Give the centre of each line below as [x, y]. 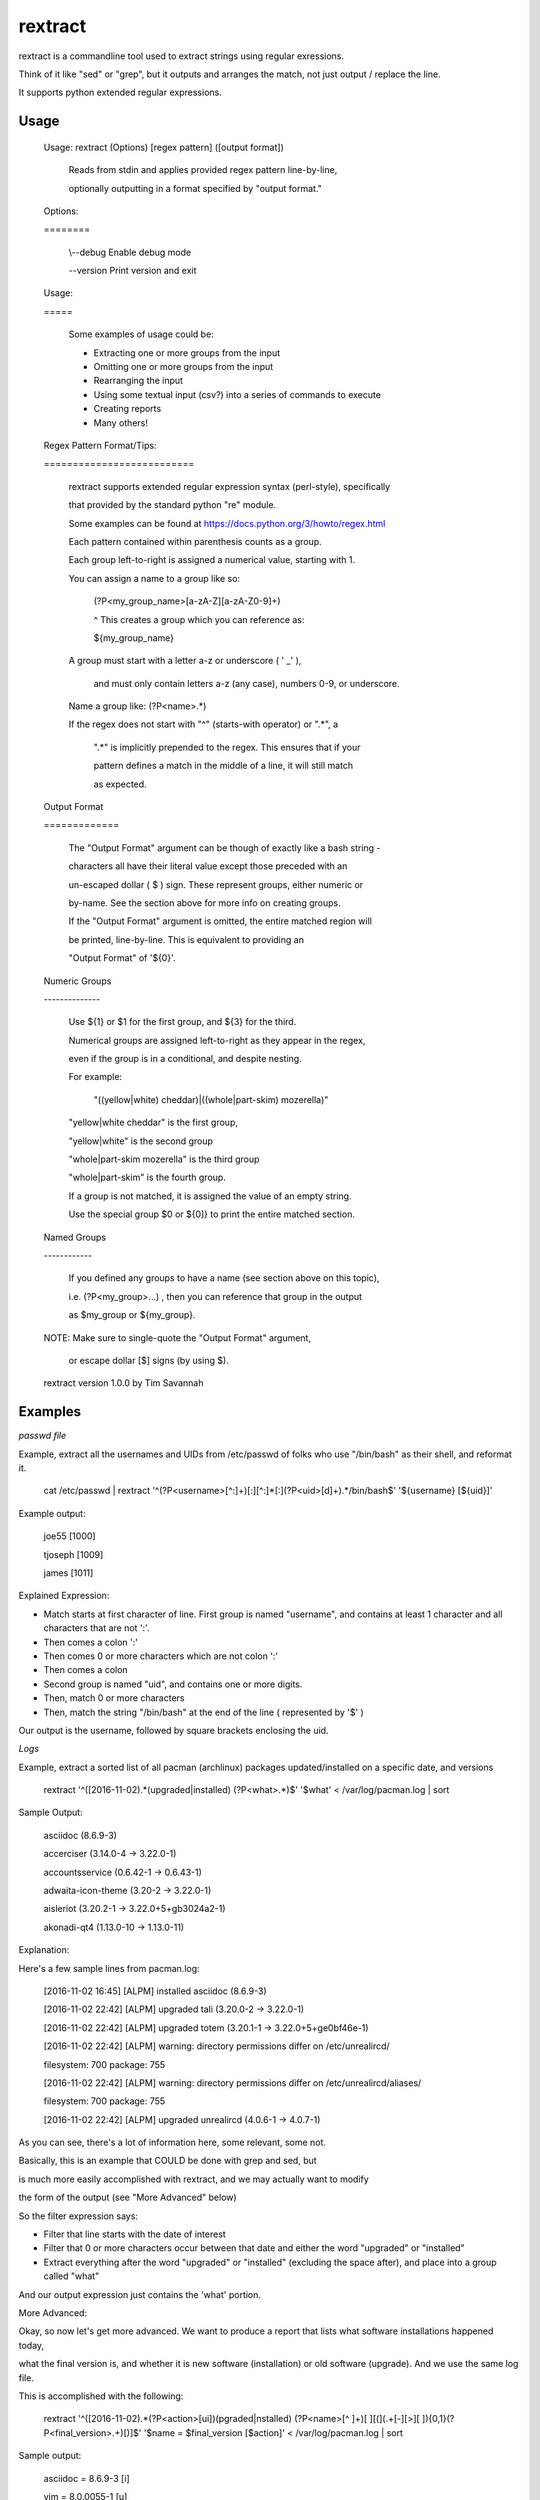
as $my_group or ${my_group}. [132, 1315]
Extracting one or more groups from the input [187, 352]
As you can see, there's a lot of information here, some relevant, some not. [172, 2142]
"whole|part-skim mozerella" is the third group [164, 1159]
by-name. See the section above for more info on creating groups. [204, 902]
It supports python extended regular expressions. [120, 92]
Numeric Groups [77, 981]
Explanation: [44, 1950]
